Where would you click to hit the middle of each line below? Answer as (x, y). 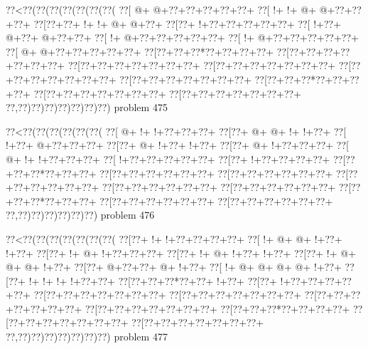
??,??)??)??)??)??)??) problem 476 (80, 215)
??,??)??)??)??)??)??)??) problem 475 (87, 107)
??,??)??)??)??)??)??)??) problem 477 (87, 337)
